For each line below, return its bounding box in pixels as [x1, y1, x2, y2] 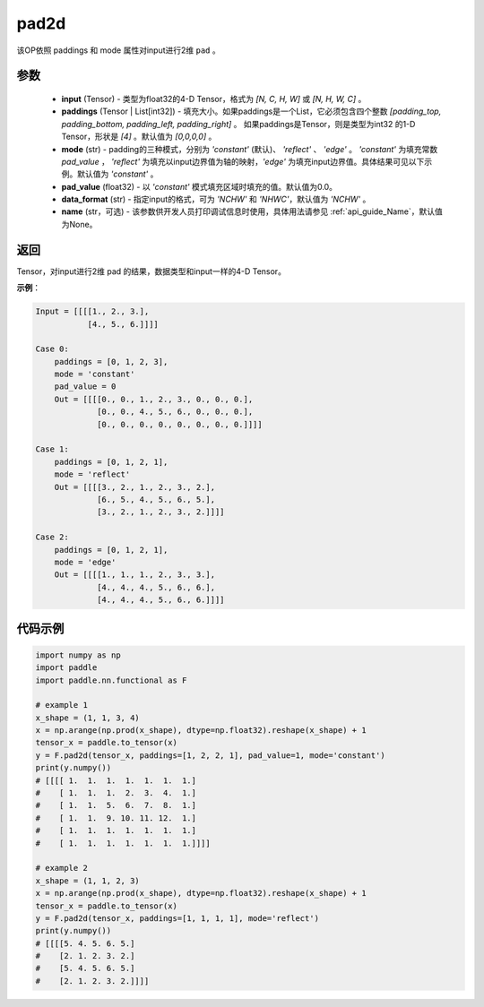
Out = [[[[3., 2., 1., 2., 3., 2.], [54, 482, 215, 492]
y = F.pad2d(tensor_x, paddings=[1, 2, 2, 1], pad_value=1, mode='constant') [35, 750, 385, 761]
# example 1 [35, 700, 89, 710]
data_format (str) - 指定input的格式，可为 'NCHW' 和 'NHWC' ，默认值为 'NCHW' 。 [61, 194, 371, 205]
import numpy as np [35, 650, 121, 660]
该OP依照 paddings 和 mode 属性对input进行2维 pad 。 [16, 45, 220, 56]
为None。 [61, 219, 98, 229]
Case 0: [35, 344, 69, 354]
